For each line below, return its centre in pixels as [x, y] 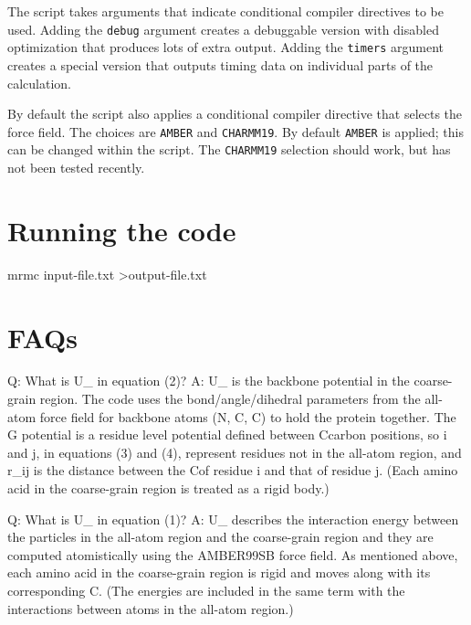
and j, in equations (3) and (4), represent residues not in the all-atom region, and [235, 452]
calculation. [40, 83]
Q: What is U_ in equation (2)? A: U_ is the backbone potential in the [209, 381]
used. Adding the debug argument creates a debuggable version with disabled [223, 29]
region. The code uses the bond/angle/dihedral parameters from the [230, 399]
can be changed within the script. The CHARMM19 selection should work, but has [229, 149]
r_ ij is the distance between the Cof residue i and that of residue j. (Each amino [233, 470]
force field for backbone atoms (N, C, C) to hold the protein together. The [248, 416]
